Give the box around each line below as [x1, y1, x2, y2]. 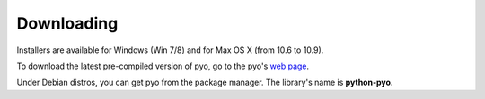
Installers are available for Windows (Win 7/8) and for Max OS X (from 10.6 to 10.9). [16, 45, 324, 55]
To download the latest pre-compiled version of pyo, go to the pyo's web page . [16, 61, 310, 71]
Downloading [16, 13, 119, 33]
